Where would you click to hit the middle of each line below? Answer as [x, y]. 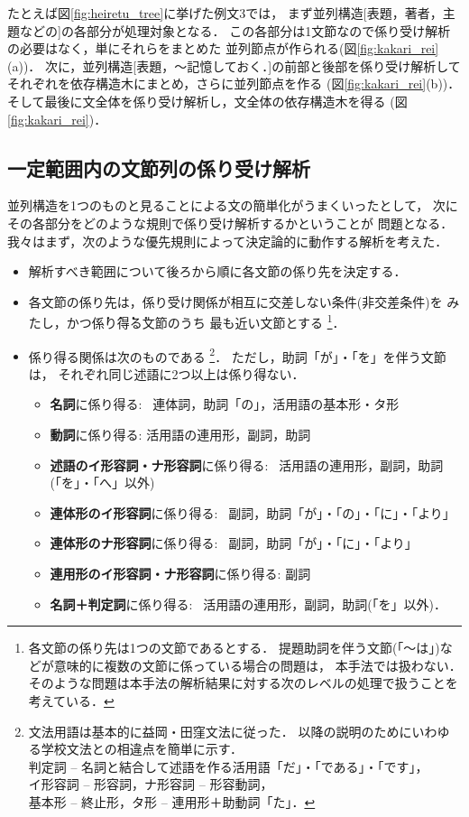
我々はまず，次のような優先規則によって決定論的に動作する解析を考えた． [228, 241]
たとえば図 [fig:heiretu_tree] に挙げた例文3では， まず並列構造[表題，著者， [225, 13]
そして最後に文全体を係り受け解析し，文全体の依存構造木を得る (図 [207, 101]
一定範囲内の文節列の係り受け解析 [159, 167]
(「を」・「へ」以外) [102, 483]
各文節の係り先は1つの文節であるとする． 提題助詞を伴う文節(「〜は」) [234, 648]
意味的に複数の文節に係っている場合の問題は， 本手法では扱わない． [257, 665]
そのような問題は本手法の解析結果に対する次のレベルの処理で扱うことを [243, 683]
